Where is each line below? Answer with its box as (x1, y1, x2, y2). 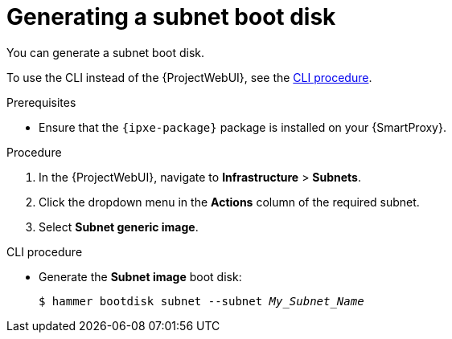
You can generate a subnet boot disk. (6, 45, 205, 59)
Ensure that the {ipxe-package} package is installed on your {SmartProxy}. (39, 120, 446, 134)
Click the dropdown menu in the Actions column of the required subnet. (39, 194, 420, 209)
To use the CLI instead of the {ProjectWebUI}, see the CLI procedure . (6, 70, 372, 84)
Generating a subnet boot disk (6, 3, 336, 31)
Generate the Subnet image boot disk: (39, 269, 242, 284)
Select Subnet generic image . (39, 219, 199, 234)
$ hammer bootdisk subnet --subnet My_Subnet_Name (39, 294, 364, 308)
